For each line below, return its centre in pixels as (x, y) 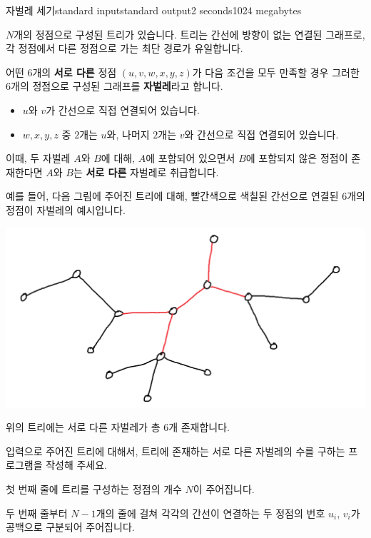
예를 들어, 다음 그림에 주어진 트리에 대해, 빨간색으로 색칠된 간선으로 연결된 (172, 196)
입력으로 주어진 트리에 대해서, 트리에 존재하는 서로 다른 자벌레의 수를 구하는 (176, 451)
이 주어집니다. (224, 488)
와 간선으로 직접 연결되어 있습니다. (261, 134)
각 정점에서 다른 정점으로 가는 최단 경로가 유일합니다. (124, 48)
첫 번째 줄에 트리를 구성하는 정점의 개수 (94, 488)
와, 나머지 (128, 134)
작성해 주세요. (77, 465)
